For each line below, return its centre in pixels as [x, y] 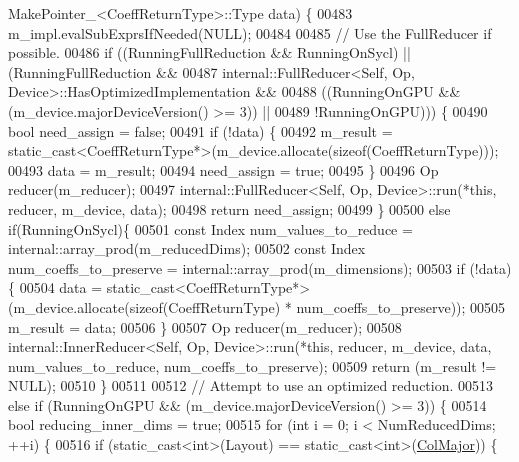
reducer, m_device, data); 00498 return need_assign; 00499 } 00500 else [229, 208]
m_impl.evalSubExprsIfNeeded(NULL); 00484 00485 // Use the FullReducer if [250, 32]
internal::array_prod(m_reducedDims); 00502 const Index [187, 248]
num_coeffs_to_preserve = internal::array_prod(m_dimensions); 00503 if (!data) [260, 267]
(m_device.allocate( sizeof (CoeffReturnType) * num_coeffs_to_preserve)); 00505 [257, 306]
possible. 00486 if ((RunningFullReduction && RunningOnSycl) [203, 52]
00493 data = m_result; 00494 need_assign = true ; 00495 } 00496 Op [223, 169]
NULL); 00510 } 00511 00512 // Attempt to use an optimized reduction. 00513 [251, 385]
